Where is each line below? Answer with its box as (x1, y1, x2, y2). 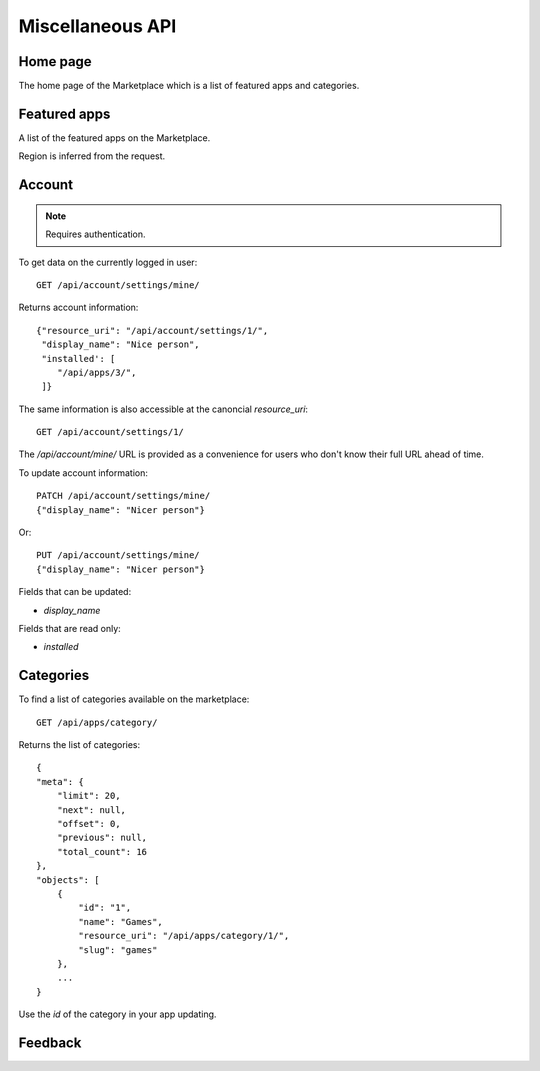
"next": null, (56, 804, 127, 815)
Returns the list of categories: (18, 739, 141, 751)
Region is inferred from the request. (18, 150, 166, 162)
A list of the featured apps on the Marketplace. (18, 131, 211, 144)
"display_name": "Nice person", (41, 339, 200, 350)
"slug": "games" (78, 944, 158, 955)
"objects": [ (36, 874, 100, 885)
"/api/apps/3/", (56, 366, 137, 378)
